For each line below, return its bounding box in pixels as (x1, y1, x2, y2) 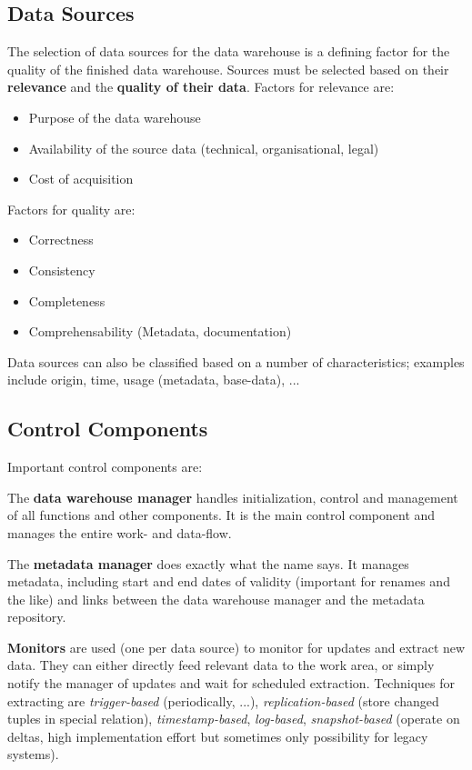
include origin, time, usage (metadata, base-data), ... (7, 370, 300, 389)
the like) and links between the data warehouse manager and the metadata (7, 589, 425, 608)
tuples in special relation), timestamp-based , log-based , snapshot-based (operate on (7, 709, 460, 728)
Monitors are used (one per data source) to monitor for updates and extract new (7, 637, 466, 656)
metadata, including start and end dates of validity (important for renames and (7, 572, 450, 591)
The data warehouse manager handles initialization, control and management (7, 487, 458, 506)
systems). (7, 745, 59, 764)
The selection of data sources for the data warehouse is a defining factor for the (7, 42, 450, 61)
